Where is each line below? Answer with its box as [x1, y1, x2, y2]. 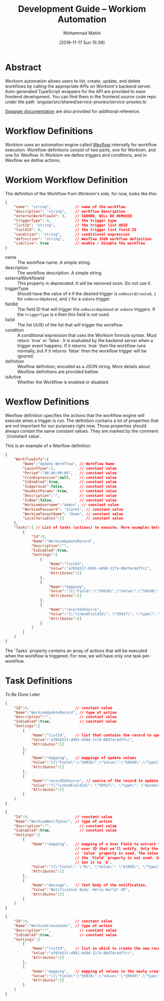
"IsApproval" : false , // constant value [22, 484, 117, 489]
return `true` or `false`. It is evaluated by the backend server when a [17, 338, 153, 344]
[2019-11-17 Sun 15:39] [59, 39, 105, 45]
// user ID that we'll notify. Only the [75, 846, 159, 851]
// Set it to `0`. [75, 860, 112, 865]
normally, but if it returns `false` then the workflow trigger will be [17, 348, 147, 354]
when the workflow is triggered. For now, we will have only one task [5, 652, 142, 659]
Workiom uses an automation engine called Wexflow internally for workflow [5, 141, 157, 147]
